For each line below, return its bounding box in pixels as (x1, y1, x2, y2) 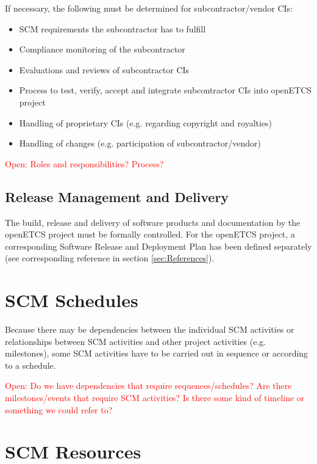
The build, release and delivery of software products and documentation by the (5, 216, 301, 228)
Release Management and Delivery (5, 187, 229, 206)
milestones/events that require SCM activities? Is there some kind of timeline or (5, 391, 305, 404)
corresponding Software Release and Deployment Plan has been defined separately (5, 239, 312, 252)
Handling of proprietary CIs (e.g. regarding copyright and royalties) (19, 116, 272, 129)
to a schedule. (5, 358, 56, 371)
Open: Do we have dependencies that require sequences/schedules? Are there (5, 379, 292, 392)
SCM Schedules (5, 288, 138, 313)
